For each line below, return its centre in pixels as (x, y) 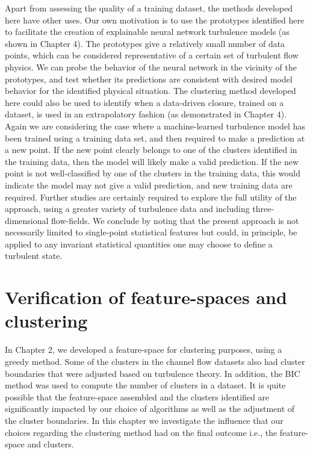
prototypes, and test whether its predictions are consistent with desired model (149, 79)
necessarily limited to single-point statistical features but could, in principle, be (151, 232)
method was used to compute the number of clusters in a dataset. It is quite (145, 385)
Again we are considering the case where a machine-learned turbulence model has (155, 126)
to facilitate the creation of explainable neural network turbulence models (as (147, 32)
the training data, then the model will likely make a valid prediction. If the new (152, 161)
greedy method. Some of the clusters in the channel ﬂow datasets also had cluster (155, 361)
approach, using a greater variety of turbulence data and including (127, 209)
